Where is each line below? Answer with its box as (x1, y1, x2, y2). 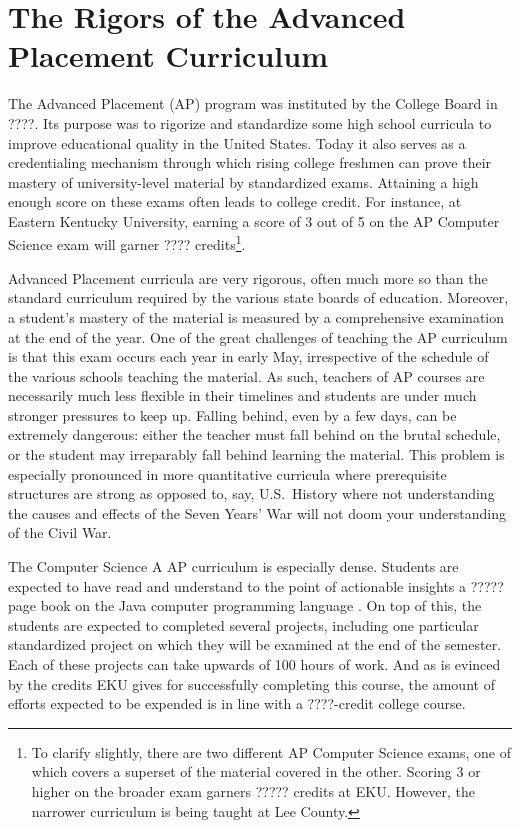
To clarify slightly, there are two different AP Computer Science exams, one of (31, 741, 512, 762)
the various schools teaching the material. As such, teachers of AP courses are (8, 365, 485, 386)
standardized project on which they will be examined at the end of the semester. (8, 634, 502, 655)
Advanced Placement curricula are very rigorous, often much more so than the (8, 267, 488, 288)
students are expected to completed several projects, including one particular (8, 614, 479, 635)
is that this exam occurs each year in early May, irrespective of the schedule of (8, 346, 489, 367)
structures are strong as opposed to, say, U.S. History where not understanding (8, 483, 495, 504)
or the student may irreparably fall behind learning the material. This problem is (8, 444, 505, 465)
